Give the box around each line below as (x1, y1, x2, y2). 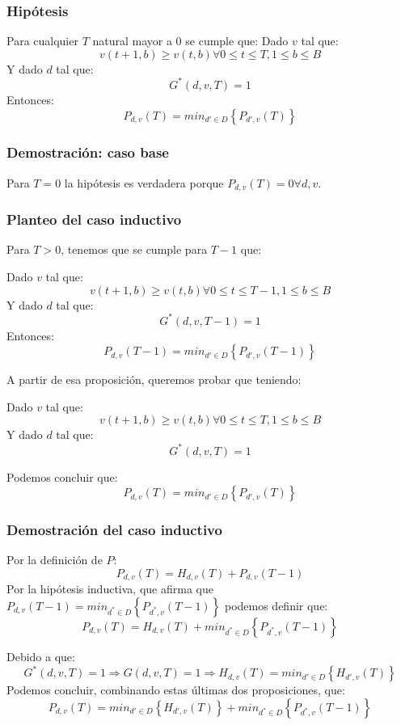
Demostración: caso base (6, 142, 169, 162)
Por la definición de (6, 551, 103, 568)
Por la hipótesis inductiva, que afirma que (6, 580, 213, 597)
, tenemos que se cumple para (61, 241, 208, 258)
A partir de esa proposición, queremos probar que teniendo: (6, 371, 302, 388)
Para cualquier (6, 32, 78, 49)
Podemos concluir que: (6, 468, 118, 485)
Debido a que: (6, 648, 75, 664)
